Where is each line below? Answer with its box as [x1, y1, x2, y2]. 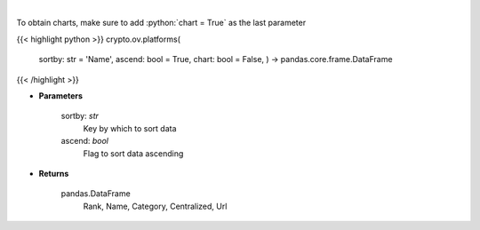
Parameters [38, 90, 84, 101]
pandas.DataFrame [60, 188, 131, 199]
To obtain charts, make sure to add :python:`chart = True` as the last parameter [16, 18, 307, 28]
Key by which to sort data [83, 123, 177, 133]
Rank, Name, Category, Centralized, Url [83, 201, 228, 211]
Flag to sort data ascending [83, 147, 184, 159]
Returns [38, 168, 69, 178]
